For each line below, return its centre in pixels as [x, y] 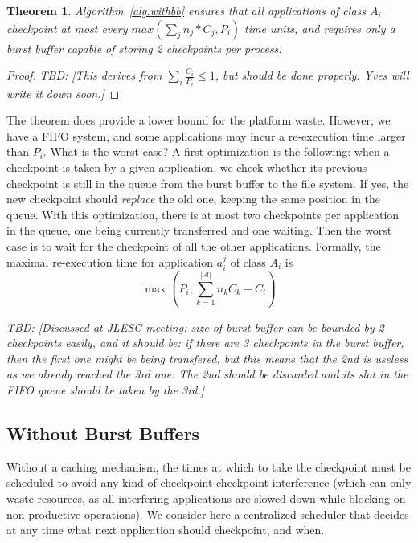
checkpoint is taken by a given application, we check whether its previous [187, 167]
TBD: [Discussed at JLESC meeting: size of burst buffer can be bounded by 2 [195, 327]
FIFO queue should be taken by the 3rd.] [106, 390]
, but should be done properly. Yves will [312, 75]
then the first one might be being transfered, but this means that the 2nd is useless [207, 358]
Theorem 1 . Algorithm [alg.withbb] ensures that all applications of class [186, 10]
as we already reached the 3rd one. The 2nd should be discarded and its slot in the [207, 374]
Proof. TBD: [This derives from [84, 75]
